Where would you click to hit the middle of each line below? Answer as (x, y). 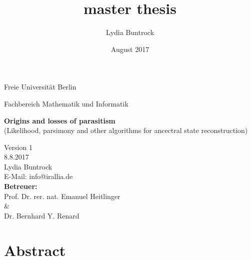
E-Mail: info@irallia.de (38, 176)
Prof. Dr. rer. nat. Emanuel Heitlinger (62, 196)
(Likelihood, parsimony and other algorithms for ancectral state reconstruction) (126, 130)
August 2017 (130, 49)
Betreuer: (21, 186)
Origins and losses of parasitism (60, 120)
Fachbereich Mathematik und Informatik (66, 103)
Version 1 (18, 147)
